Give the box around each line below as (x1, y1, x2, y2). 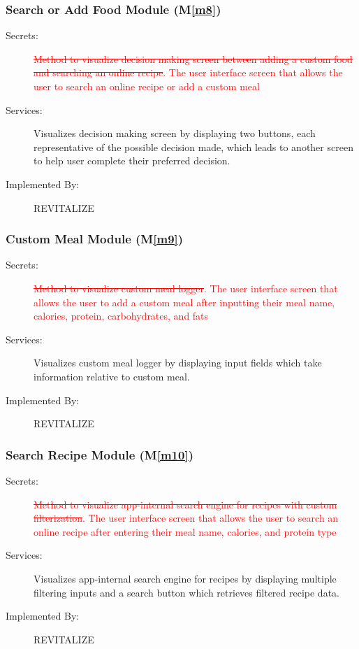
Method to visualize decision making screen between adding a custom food (34, 51, 353, 66)
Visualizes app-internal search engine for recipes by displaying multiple (34, 571, 337, 585)
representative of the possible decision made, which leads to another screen (34, 139, 353, 154)
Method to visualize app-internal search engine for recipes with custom (34, 497, 337, 511)
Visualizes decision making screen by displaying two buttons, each (34, 126, 316, 141)
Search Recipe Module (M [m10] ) (6, 445, 193, 463)
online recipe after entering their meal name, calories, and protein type (34, 524, 337, 539)
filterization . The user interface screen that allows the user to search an (34, 511, 339, 525)
